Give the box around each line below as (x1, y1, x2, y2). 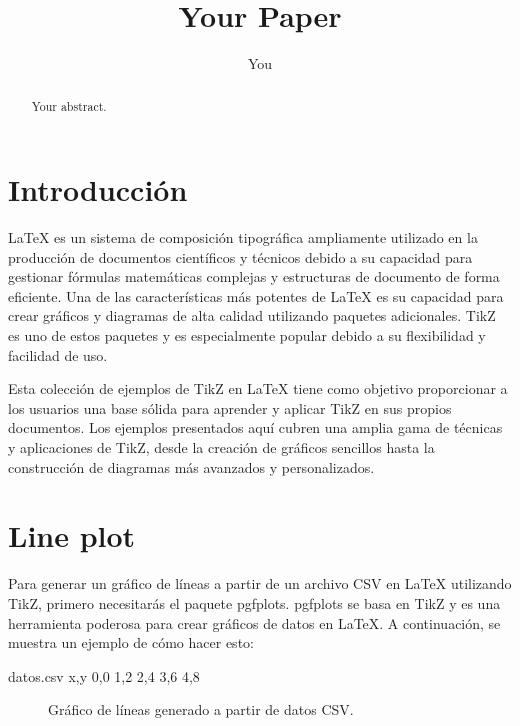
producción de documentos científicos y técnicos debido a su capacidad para (8, 246, 473, 267)
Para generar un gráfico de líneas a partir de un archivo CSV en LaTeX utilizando (8, 573, 512, 594)
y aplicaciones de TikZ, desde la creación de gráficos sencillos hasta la (8, 437, 435, 458)
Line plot (8, 515, 136, 556)
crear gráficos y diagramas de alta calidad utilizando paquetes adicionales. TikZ (8, 305, 496, 326)
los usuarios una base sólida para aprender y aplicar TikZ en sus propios (8, 397, 452, 418)
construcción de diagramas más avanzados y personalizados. (8, 456, 375, 477)
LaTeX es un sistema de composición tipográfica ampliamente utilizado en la (8, 227, 478, 248)
